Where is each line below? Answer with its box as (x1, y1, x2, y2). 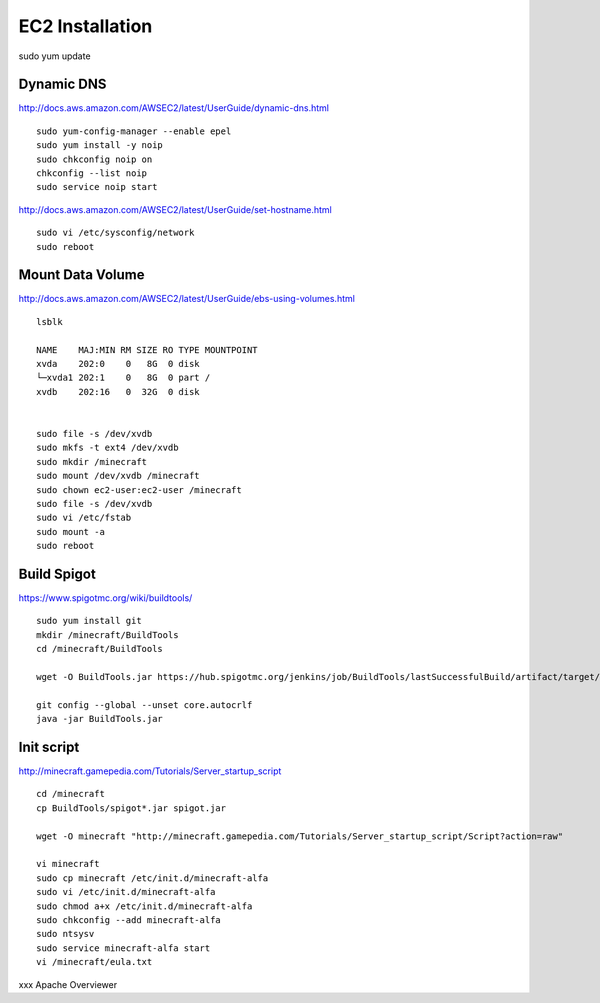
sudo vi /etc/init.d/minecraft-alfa (36, 886, 216, 898)
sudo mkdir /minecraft (36, 456, 148, 467)
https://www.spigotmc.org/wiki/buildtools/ (18, 592, 193, 604)
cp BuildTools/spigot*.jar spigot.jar (36, 802, 227, 814)
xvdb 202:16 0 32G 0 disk (36, 386, 200, 397)
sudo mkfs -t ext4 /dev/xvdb (36, 442, 179, 454)
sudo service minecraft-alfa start (36, 942, 211, 954)
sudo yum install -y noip (36, 140, 164, 151)
